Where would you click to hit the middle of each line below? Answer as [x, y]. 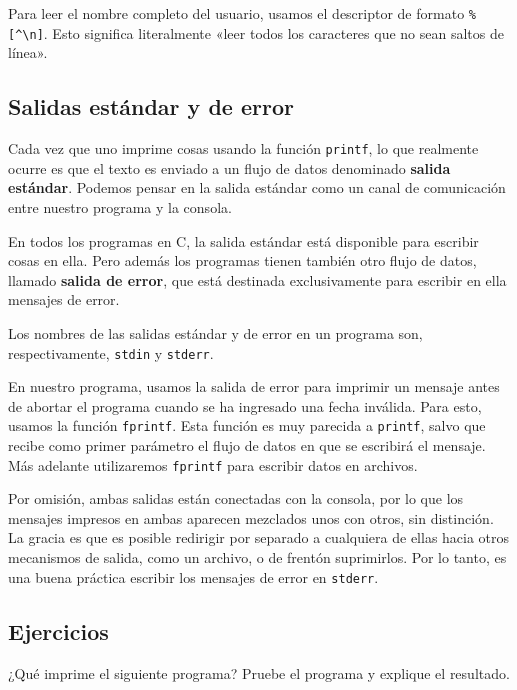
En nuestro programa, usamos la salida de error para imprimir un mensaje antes [254, 386]
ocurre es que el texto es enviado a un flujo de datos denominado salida [229, 167]
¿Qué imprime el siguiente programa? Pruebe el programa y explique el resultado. [259, 672]
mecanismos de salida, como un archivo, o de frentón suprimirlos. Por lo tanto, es [257, 557]
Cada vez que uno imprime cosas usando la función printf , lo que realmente [243, 148]
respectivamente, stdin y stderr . [111, 352]
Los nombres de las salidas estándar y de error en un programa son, [215, 332]
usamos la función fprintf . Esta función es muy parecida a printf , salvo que [247, 425]
